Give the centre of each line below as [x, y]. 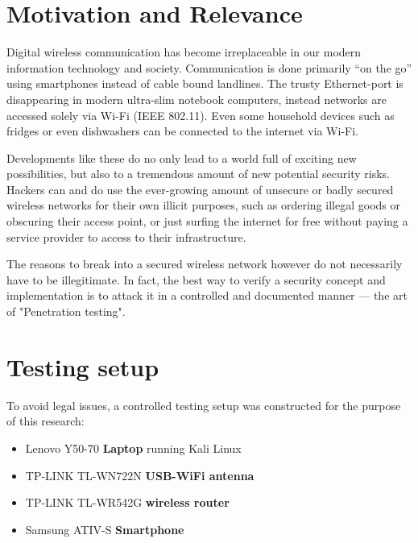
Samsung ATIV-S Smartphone [105, 529]
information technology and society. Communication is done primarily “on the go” [209, 67]
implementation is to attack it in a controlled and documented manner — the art [207, 295]
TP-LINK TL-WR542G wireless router [127, 502]
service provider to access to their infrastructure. [126, 236]
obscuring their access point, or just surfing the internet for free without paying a [207, 221]
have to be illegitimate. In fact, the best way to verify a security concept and [196, 279]
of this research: [46, 421]
